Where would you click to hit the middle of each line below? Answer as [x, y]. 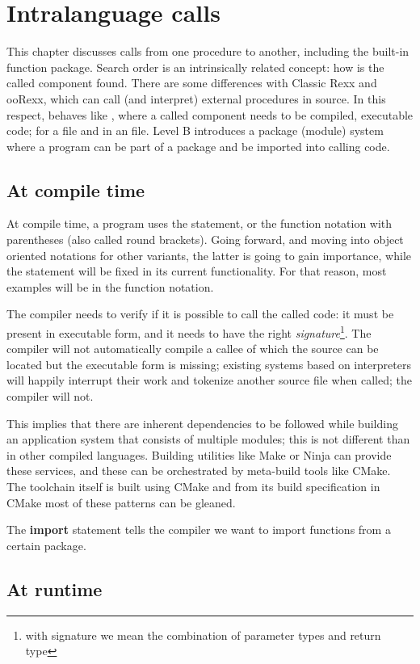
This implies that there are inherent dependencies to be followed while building [202, 423]
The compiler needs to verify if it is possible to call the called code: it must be [200, 314]
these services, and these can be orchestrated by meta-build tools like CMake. [199, 471]
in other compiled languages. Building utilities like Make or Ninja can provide [199, 454]
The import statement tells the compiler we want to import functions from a [199, 530]
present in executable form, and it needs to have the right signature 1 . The [189, 332]
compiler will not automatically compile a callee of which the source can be [193, 349]
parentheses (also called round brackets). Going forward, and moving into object [205, 240]
